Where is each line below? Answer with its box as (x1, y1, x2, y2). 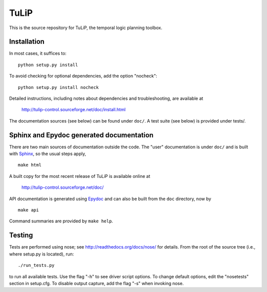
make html (18, 162, 42, 168)
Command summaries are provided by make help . (9, 218, 113, 224)
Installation (9, 38, 44, 46)
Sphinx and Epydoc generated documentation (9, 131, 154, 139)
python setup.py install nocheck (18, 84, 99, 90)
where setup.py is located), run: (9, 251, 74, 257)
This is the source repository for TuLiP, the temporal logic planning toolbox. (9, 25, 163, 31)
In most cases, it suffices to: (9, 50, 67, 56)
